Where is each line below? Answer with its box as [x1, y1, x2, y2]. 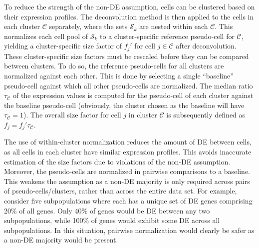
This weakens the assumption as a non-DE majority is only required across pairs [4, 175, 250, 186]
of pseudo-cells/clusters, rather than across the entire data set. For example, [4, 185, 237, 196]
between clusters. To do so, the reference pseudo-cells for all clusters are [4, 60, 224, 71]
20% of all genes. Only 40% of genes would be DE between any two [4, 205, 210, 215]
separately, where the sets [49, 21, 128, 31]
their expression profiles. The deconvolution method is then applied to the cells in [4, 11, 254, 21]
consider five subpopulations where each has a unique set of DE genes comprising [4, 195, 253, 205]
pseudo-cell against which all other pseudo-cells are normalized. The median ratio [4, 80, 253, 90]
